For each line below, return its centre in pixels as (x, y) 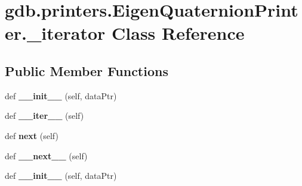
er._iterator (55, 33)
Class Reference (178, 33)
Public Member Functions (87, 70)
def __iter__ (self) (44, 116)
